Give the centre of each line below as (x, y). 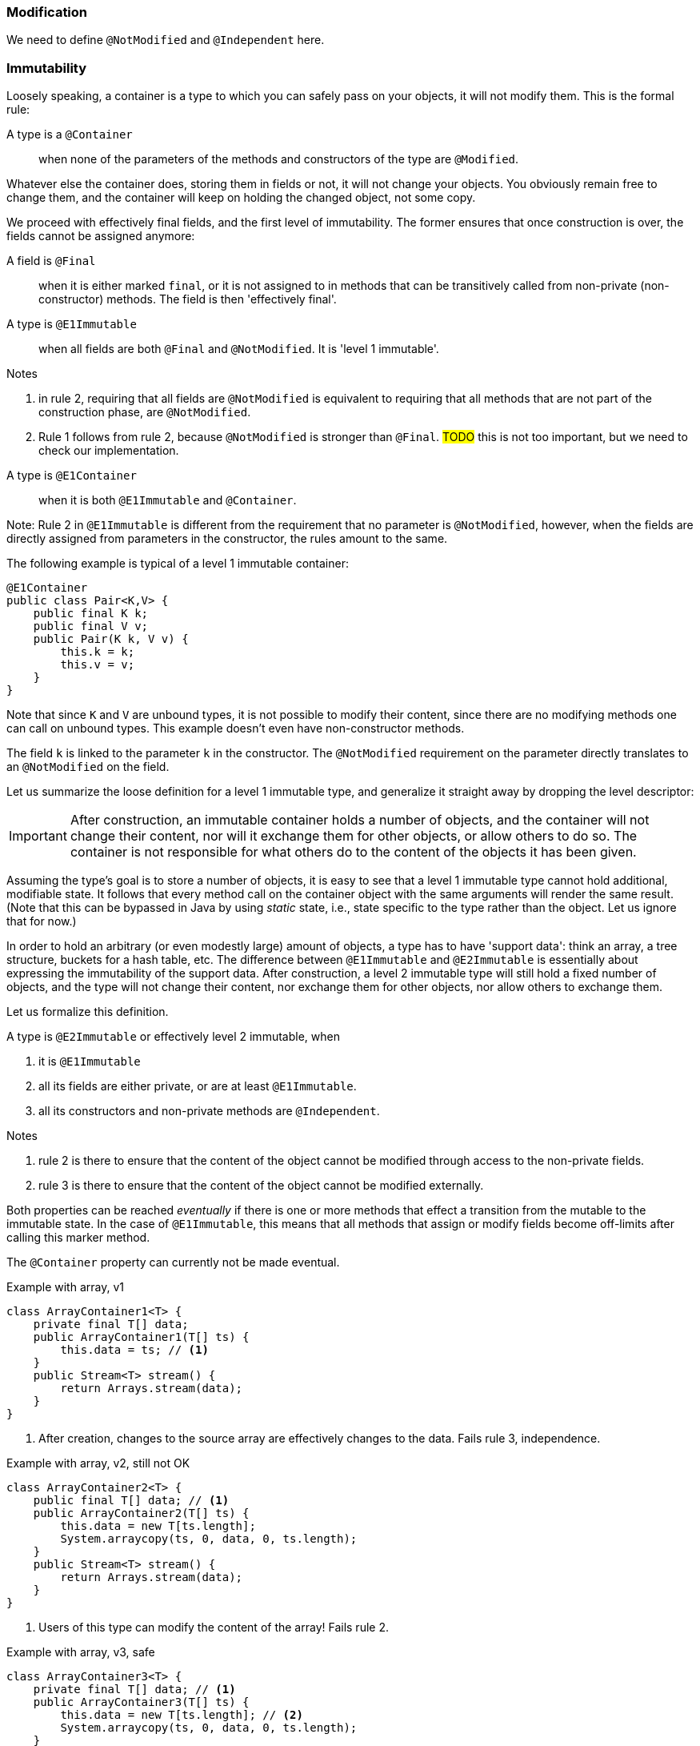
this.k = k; (98, 652)
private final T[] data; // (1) (134, 1690)
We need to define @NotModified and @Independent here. (166, 40)
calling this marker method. (78, 1238)
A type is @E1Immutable (72, 324)
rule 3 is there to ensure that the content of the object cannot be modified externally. (261, 1186)
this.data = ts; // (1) (134, 1350)
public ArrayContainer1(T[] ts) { (141, 1337)
